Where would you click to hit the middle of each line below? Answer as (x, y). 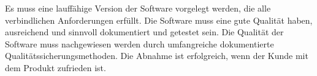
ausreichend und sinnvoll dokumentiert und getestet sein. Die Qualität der (144, 32)
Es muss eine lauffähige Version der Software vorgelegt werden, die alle (138, 8)
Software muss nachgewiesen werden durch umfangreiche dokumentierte (139, 43)
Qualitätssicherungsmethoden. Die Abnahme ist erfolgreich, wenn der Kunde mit (157, 56)
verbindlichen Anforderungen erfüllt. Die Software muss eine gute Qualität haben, (159, 20)
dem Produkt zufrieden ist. (55, 67)
